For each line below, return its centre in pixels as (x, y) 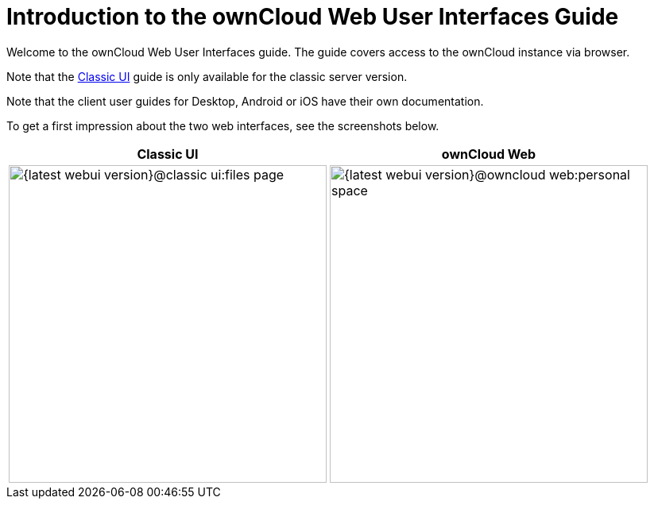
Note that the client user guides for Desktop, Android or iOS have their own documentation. (245, 101)
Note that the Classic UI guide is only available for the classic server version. (207, 76)
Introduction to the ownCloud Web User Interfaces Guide (313, 17)
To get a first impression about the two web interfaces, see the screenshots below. (223, 125)
